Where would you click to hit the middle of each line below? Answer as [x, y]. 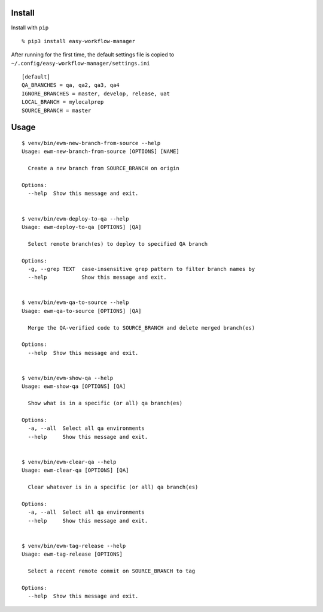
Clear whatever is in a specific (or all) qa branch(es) [113, 487]
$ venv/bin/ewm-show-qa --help [68, 378]
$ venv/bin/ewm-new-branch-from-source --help [91, 143]
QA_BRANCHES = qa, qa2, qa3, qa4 [71, 85]
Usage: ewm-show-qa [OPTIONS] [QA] [74, 386]
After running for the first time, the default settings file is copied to [93, 55]
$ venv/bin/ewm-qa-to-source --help [75, 302]
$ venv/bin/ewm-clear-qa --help [69, 462]
